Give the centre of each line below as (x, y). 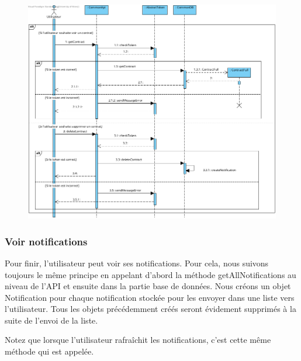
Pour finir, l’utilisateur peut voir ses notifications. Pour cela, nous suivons (137, 263)
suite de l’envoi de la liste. (51, 320)
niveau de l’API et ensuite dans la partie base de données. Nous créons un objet (148, 286)
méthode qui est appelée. (49, 351)
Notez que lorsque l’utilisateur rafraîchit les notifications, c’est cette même (138, 340)
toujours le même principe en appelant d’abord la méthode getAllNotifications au (150, 274)
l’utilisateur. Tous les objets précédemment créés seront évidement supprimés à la (150, 309)
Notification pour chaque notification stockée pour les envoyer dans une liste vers (150, 297)
